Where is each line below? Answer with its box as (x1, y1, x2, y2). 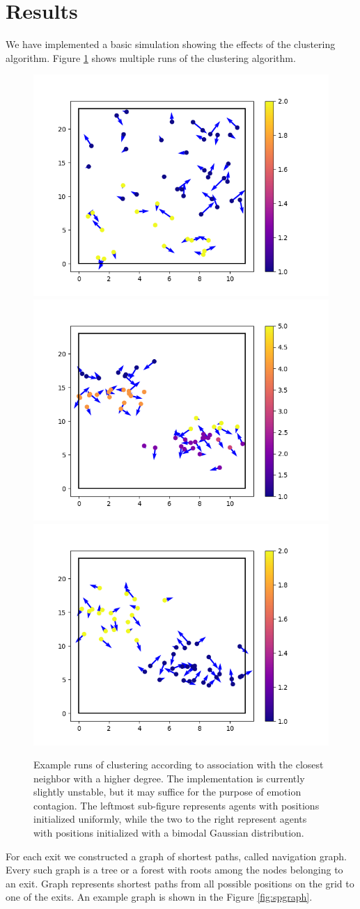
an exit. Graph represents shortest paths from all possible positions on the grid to (6, 876, 354, 890)
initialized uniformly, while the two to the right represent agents (33, 812, 307, 826)
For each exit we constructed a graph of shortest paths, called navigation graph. (6, 848, 347, 863)
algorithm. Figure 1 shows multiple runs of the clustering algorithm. (6, 50, 296, 65)
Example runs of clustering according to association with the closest (33, 757, 324, 772)
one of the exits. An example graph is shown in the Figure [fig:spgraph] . (6, 890, 313, 904)
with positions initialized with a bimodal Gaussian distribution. (33, 825, 304, 840)
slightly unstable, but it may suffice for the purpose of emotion (33, 784, 302, 799)
